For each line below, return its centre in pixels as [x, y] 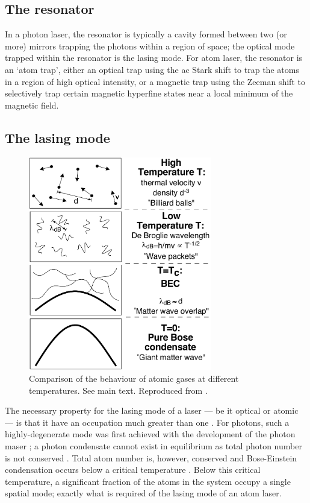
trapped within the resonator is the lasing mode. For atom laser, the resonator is [154, 58]
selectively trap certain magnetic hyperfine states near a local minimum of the [149, 93]
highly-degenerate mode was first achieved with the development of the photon [150, 434]
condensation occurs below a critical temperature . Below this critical [133, 470]
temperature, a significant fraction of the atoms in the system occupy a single [148, 481]
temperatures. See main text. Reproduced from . [118, 390]
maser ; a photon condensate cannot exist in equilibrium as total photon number [153, 446]
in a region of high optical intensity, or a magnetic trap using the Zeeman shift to [155, 81]
